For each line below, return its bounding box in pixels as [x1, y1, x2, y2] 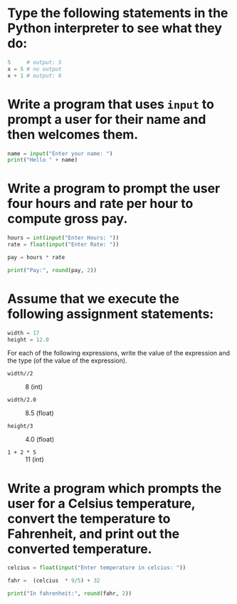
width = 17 [7, 329, 40, 336]
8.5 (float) [25, 409, 55, 417]
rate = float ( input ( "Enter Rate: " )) [7, 241, 120, 249]
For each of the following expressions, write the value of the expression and [7, 349, 230, 358]
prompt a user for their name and [7, 111, 206, 127]
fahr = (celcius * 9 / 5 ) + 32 [7, 577, 100, 585]
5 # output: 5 [7, 58, 62, 66]
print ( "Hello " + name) [7, 157, 78, 164]
